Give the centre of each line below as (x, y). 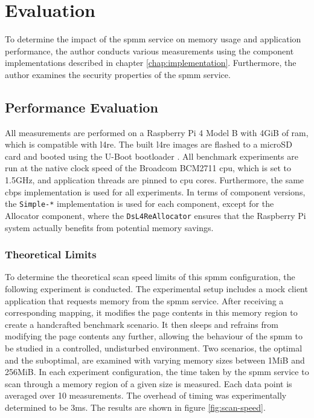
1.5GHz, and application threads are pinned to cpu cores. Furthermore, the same (155, 180)
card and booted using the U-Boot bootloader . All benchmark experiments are (152, 156)
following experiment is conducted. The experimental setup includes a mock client (156, 288)
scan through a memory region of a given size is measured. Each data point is (149, 383)
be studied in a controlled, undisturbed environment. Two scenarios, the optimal (154, 348)
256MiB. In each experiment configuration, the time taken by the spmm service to (157, 372)
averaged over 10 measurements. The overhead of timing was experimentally (146, 395)
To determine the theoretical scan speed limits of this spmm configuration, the (150, 277)
